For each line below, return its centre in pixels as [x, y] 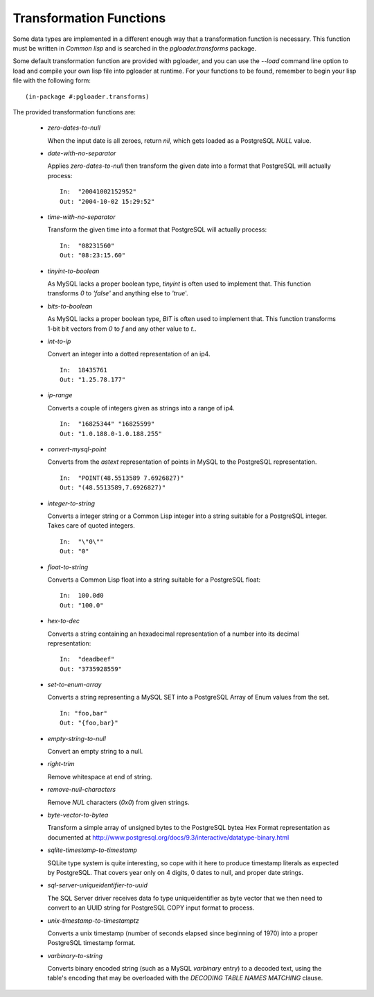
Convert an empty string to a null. [95, 752]
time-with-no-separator [81, 217]
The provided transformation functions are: [74, 112]
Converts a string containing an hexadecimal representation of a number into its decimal [173, 634]
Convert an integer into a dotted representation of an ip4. [129, 354]
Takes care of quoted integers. [91, 526]
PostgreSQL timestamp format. [91, 943]
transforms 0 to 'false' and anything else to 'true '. [118, 293]
